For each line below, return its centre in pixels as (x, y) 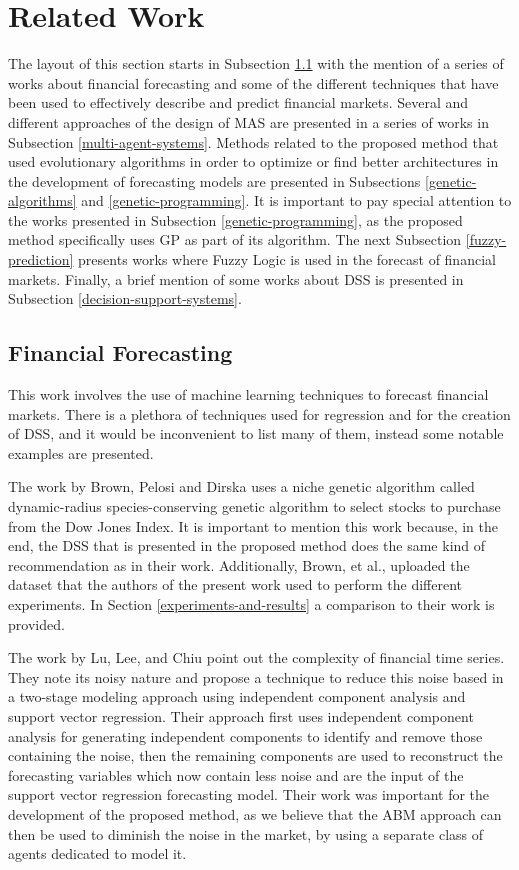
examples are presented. (81, 452)
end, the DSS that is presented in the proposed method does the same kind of (247, 545)
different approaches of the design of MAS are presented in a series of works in (248, 121)
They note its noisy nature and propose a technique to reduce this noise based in (256, 676)
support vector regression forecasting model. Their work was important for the (249, 794)
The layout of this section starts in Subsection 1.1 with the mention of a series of (256, 63)
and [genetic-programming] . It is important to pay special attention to (296, 200)
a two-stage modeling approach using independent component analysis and (237, 696)
